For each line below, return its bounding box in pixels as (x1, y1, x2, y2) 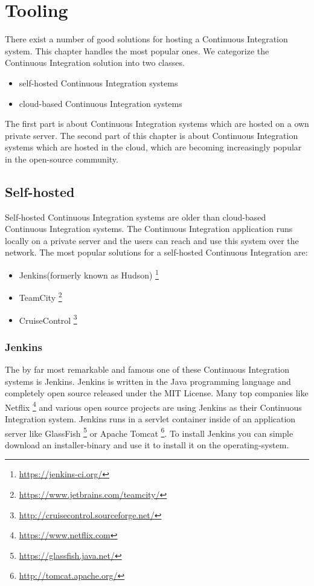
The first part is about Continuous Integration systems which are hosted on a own (5, 117, 309, 130)
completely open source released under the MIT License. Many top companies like (5, 387, 309, 399)
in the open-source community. (5, 152, 118, 165)
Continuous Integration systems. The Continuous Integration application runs (5, 222, 293, 235)
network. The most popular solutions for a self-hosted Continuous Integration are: (5, 246, 308, 259)
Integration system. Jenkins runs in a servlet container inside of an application (5, 413, 296, 425)
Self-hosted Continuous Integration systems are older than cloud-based (5, 210, 266, 223)
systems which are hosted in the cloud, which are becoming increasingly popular (5, 141, 302, 153)
